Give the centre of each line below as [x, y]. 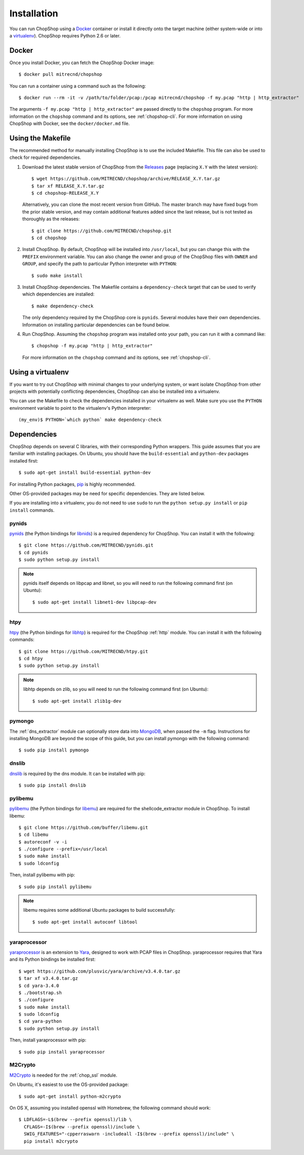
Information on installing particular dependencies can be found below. [96, 325]
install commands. [32, 510]
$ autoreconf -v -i [43, 842]
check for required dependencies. [45, 157]
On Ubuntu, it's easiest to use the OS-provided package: [69, 1085]
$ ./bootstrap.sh [40, 993]
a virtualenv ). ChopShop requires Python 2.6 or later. [65, 35]
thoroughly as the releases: [51, 219]
